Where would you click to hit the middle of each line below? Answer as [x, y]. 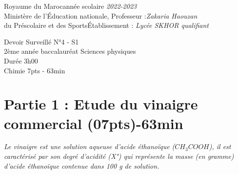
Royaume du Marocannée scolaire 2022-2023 [70, 6]
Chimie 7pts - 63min [35, 70]
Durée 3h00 [21, 60]
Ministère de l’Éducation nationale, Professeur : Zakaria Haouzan [101, 15]
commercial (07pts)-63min [94, 123]
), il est [220, 146]
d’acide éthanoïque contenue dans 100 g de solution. [82, 165]
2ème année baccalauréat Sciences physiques [70, 51]
